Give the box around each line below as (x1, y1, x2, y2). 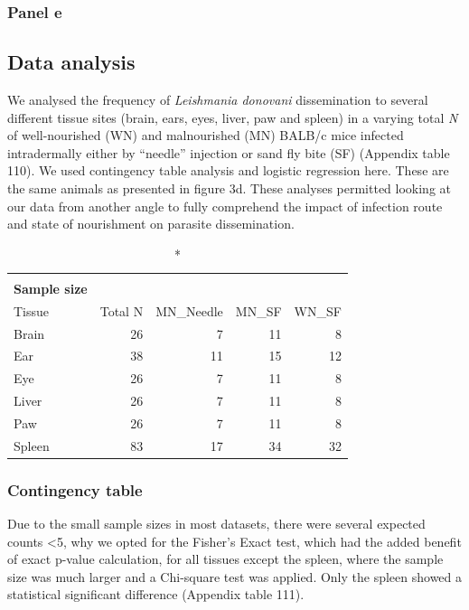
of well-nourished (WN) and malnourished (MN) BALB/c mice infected (7, 126, 404, 145)
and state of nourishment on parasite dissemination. (7, 214, 295, 233)
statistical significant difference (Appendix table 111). (7, 585, 305, 604)
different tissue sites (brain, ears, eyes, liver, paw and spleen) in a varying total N (7, 108, 458, 127)
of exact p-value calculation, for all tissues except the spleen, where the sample (7, 549, 444, 568)
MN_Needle (155, 301, 223, 320)
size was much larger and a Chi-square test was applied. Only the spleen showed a (7, 567, 463, 586)
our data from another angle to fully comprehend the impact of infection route (7, 196, 443, 215)
